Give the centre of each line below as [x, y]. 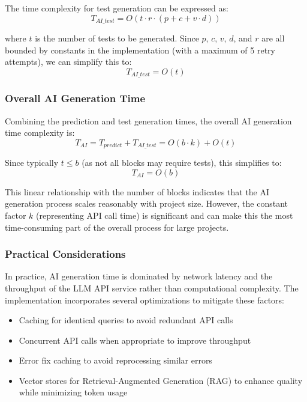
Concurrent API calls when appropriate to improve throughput [135, 340]
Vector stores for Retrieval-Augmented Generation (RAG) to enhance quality [161, 380]
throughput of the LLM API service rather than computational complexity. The [152, 288]
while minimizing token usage [73, 392]
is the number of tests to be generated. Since [117, 38]
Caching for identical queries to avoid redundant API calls [126, 320]
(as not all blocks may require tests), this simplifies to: [182, 163]
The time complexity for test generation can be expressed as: [117, 8]
